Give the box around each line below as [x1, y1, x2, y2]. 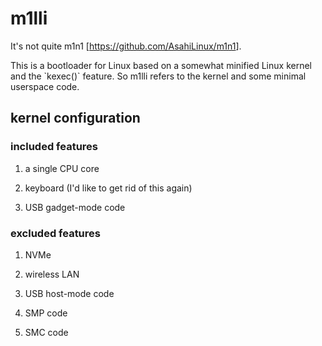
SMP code [24, 307, 68, 319]
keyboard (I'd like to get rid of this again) [24, 182, 193, 194]
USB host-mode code [24, 287, 115, 299]
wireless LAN [24, 268, 80, 280]
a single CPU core [24, 162, 100, 174]
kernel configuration [10, 110, 141, 127]
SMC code [24, 326, 69, 338]
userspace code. [10, 80, 80, 92]
